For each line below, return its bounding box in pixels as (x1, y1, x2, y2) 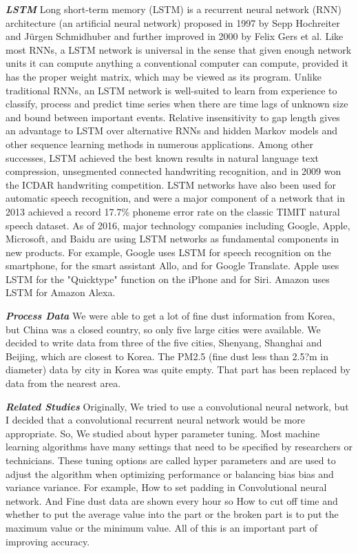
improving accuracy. (6, 534, 90, 548)
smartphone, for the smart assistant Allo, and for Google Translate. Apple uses (6, 258, 339, 273)
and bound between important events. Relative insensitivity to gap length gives (6, 109, 340, 124)
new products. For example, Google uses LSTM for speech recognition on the (6, 244, 331, 259)
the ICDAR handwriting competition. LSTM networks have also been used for (6, 177, 337, 191)
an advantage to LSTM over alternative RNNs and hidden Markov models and (6, 123, 338, 138)
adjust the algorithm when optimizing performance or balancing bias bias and (6, 466, 334, 481)
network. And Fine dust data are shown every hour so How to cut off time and (6, 493, 338, 508)
